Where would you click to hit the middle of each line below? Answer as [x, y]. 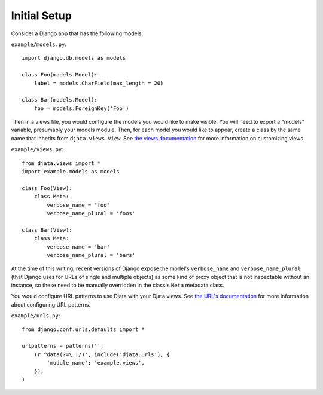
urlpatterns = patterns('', [63, 346]
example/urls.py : [36, 316]
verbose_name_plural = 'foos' [91, 213]
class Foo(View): [47, 188]
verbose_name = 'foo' [79, 205]
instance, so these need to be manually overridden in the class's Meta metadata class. [118, 285]
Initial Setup [41, 16]
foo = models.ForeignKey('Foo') [81, 108]
